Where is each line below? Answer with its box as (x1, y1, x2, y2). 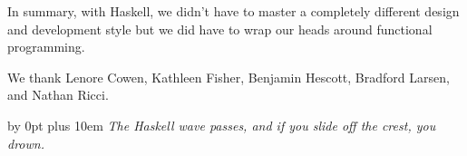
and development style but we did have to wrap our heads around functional (7, 19, 433, 38)
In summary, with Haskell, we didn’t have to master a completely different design (7, 2, 460, 20)
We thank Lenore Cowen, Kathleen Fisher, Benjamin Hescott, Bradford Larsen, (7, 67, 450, 86)
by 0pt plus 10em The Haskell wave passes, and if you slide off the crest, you (7, 115, 436, 134)
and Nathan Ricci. (7, 85, 109, 104)
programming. (7, 37, 85, 56)
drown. (7, 133, 44, 152)
